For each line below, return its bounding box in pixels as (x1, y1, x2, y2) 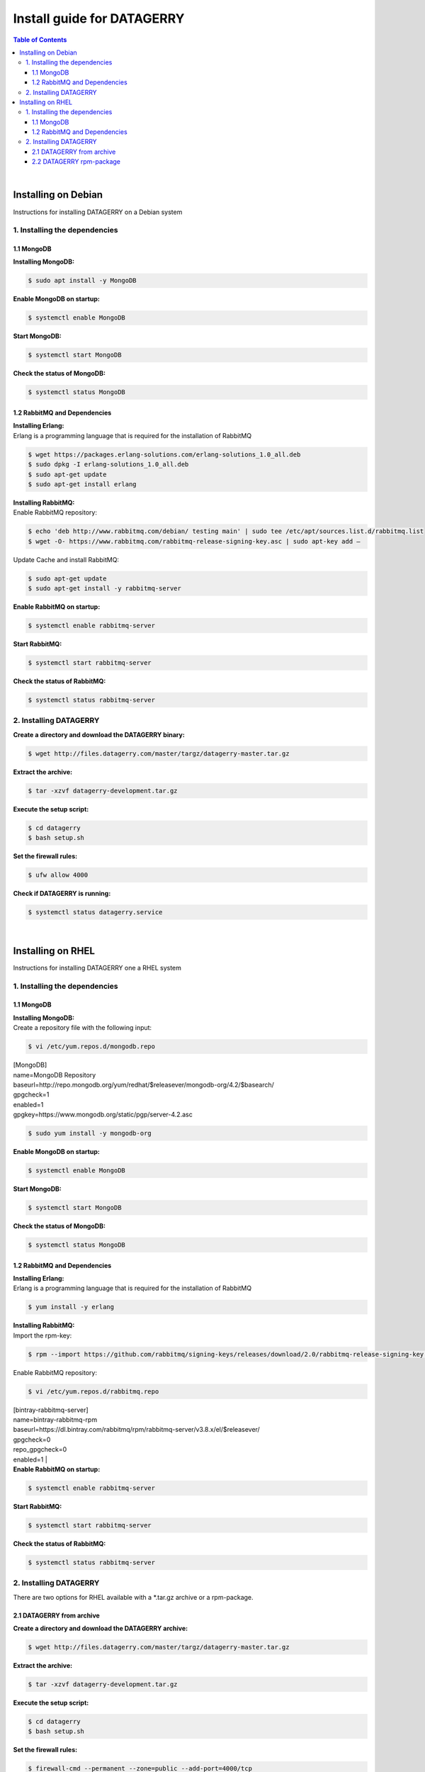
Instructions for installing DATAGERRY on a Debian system (13, 208, 183, 216)
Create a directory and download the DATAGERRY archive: (13, 1624, 188, 1633)
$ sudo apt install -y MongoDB (28, 276, 137, 285)
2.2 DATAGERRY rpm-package (32, 157, 120, 166)
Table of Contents (13, 35, 67, 44)
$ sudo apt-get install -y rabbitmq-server (28, 585, 182, 593)
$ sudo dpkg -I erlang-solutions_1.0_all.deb (28, 461, 189, 469)
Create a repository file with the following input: (13, 1024, 152, 1032)
